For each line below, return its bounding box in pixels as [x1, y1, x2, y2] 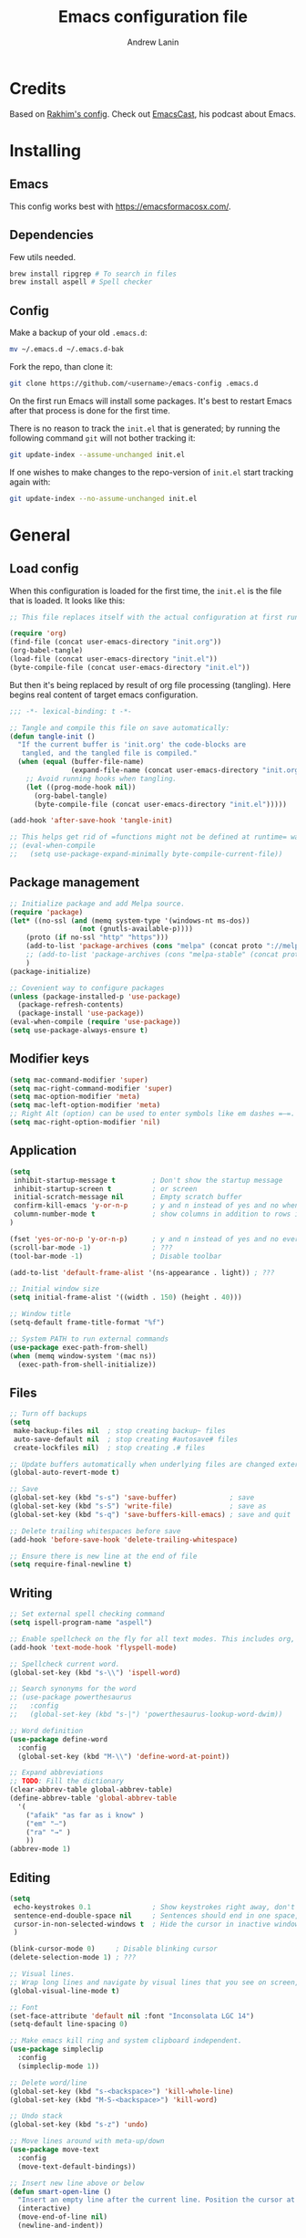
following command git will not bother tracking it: [9, 432, 196, 444]
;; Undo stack [9, 2111, 64, 2121]
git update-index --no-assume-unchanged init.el [9, 494, 198, 503]
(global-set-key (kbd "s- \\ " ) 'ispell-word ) [9, 1668, 181, 1677]
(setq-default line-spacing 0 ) [9, 2020, 128, 2029]
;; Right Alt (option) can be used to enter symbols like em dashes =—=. [9, 1109, 296, 1119]
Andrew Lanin [127, 37, 179, 47]
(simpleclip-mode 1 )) [17, 2061, 100, 2071]
